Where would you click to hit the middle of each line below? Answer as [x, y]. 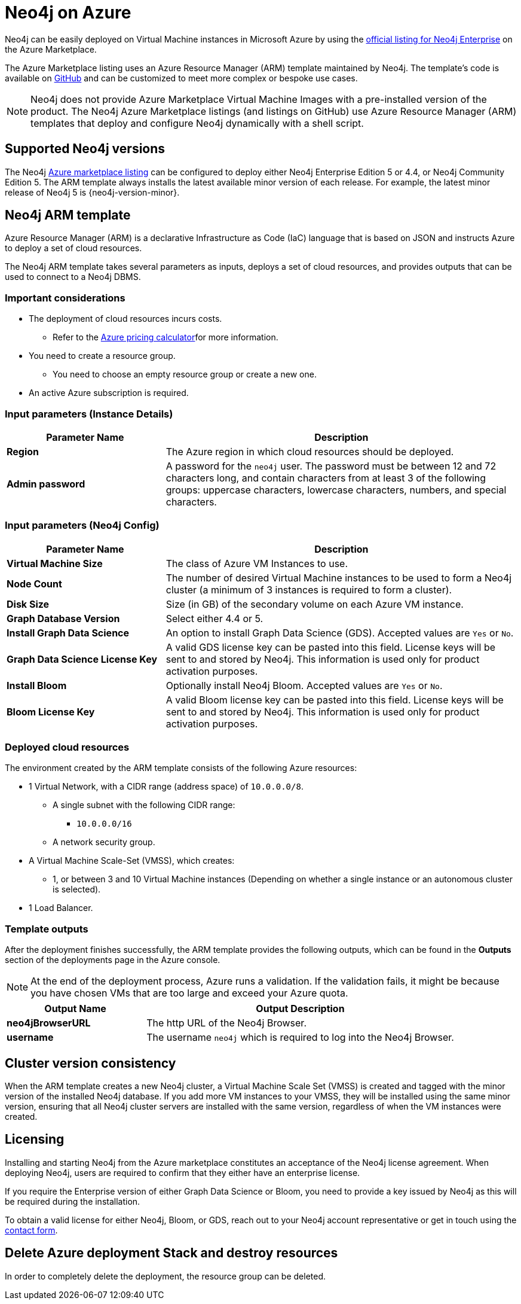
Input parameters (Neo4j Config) [82, 525]
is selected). [77, 889]
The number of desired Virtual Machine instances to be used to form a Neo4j [339, 578]
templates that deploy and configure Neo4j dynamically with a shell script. [197, 123]
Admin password [46, 484]
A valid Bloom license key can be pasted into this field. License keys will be [335, 700]
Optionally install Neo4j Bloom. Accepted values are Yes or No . [304, 685]
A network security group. [104, 842]
